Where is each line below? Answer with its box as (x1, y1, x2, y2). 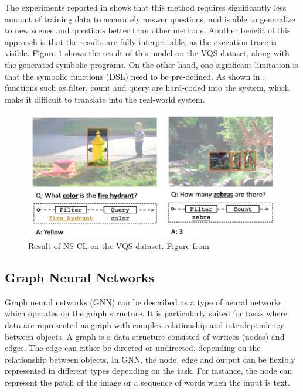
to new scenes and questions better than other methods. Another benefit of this (5, 24, 291, 36)
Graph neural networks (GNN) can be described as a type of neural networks (5, 295, 282, 308)
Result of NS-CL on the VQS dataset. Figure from (28, 239, 209, 251)
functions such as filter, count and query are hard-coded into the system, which (5, 81, 290, 94)
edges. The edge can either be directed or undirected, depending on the (5, 342, 261, 354)
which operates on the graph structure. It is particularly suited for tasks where (5, 307, 288, 319)
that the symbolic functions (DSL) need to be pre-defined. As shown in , (5, 70, 265, 82)
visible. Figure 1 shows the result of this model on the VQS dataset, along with (5, 47, 290, 59)
